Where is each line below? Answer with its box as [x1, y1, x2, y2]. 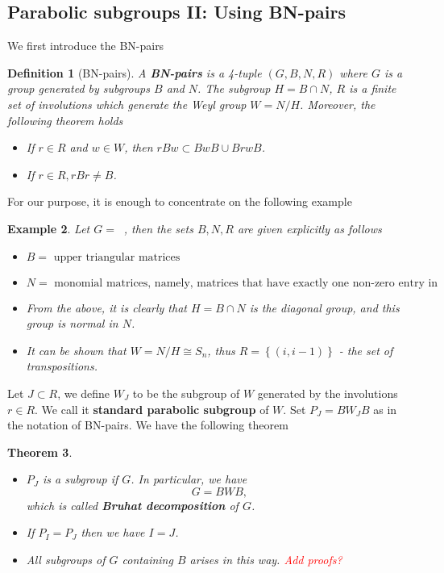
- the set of [338, 341, 393, 358]
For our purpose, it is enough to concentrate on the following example [7, 193, 352, 210]
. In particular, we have [131, 471, 247, 487]
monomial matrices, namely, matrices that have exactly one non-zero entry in [54, 277, 438, 289]
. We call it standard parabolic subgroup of [35, 400, 269, 417]
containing [122, 551, 173, 568]
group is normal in [26, 315, 118, 332]
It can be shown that [26, 341, 127, 358]
